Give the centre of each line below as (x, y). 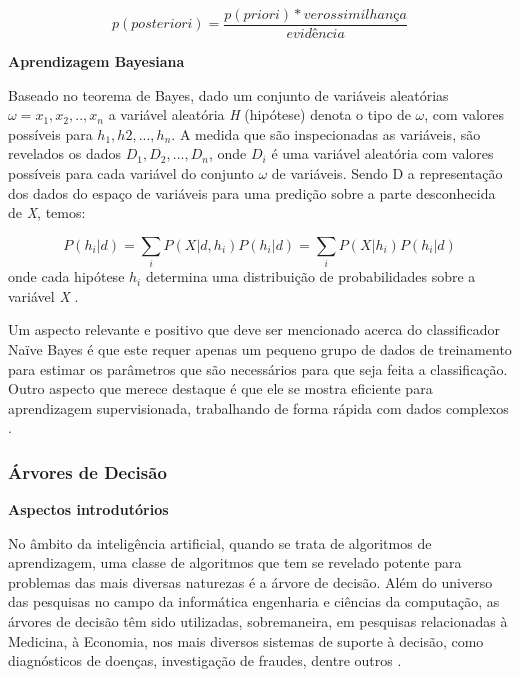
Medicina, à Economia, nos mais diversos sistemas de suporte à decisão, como (246, 640)
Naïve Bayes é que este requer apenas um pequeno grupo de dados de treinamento (260, 348)
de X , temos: (47, 212)
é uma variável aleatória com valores (382, 153)
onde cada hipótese (66, 276)
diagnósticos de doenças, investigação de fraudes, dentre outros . (205, 660)
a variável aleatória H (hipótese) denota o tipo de (259, 114)
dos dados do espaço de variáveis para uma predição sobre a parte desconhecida (252, 192)
